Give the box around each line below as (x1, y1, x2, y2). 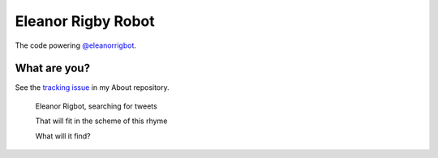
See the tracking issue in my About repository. (15, 83, 170, 92)
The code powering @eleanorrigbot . (15, 41, 137, 50)
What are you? (15, 62, 91, 75)
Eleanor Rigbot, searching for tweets (35, 101, 157, 111)
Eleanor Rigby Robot (15, 12, 156, 30)
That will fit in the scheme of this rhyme (35, 116, 168, 126)
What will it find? (35, 130, 91, 141)
